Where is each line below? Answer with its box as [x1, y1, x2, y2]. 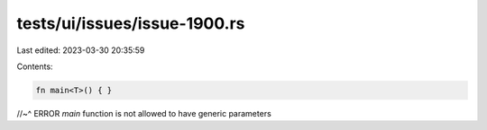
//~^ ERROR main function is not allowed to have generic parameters [16, 108, 272, 118]
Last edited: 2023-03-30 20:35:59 [16, 45, 145, 56]
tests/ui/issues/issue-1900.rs [16, 13, 245, 33]
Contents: [16, 61, 53, 72]
